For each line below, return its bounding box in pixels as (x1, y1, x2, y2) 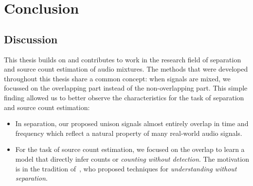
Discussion (4, 31, 58, 46)
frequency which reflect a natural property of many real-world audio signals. (15, 128, 242, 138)
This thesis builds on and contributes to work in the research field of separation (4, 54, 241, 64)
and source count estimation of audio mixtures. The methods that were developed (4, 64, 248, 74)
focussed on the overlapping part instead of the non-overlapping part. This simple (4, 83, 248, 93)
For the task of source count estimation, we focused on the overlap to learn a (15, 144, 245, 154)
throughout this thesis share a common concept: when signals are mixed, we (4, 73, 231, 83)
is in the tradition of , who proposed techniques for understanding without (15, 163, 237, 173)
